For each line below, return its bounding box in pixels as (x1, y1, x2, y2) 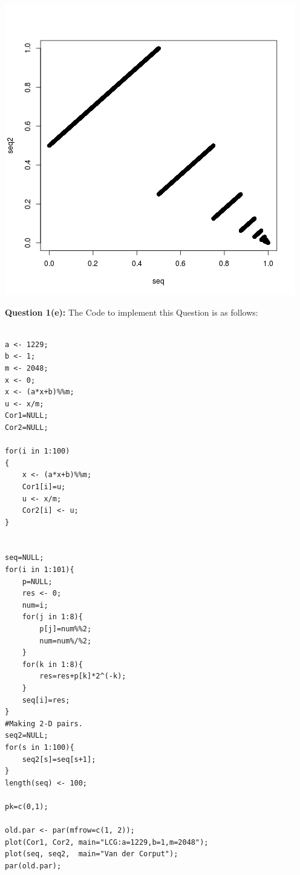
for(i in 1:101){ (5, 565, 74, 574)
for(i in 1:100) (5, 447, 70, 456)
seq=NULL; (5, 553, 44, 562)
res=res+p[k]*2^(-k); (39, 672, 126, 681)
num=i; (22, 600, 48, 610)
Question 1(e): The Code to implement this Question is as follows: (5, 305, 258, 318)
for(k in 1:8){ (22, 660, 83, 669)
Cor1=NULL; (5, 411, 48, 420)
